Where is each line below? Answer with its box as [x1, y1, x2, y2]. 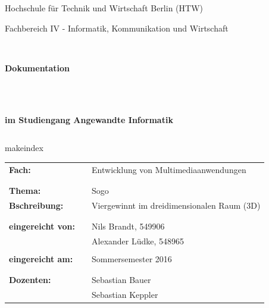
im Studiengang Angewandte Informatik [5, 113, 173, 125]
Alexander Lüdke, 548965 [92, 234, 184, 247]
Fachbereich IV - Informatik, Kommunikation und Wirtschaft [5, 21, 229, 34]
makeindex [5, 142, 43, 154]
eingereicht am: [9, 252, 73, 265]
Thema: [9, 184, 41, 196]
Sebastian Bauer [92, 274, 151, 286]
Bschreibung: [9, 199, 64, 211]
